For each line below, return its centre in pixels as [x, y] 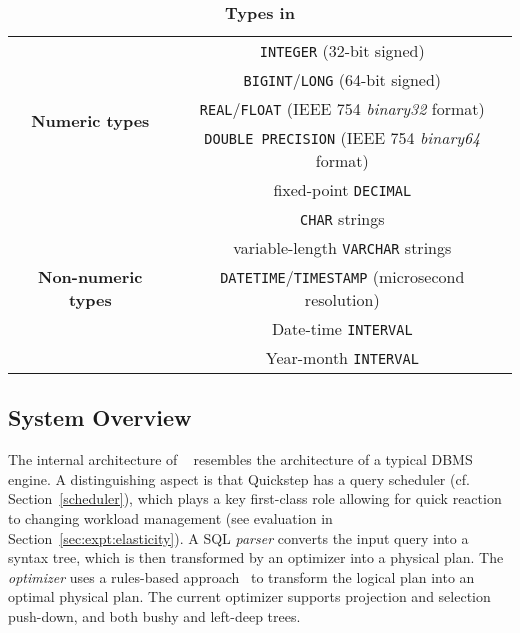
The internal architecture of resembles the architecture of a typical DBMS [240, 459]
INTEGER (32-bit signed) [342, 50]
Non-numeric [90, 276]
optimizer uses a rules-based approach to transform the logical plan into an [241, 576]
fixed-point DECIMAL [342, 189]
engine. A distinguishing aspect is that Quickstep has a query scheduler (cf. [239, 478]
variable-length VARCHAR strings [342, 247]
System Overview [100, 417]
